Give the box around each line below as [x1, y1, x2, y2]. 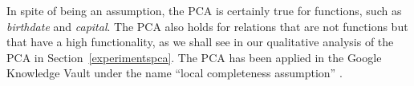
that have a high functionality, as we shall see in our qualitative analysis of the [6, 33, 394, 50]
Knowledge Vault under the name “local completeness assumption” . [6, 64, 343, 81]
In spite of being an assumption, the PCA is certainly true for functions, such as [6, 2, 402, 18]
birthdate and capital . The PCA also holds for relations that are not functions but [6, 18, 408, 34]
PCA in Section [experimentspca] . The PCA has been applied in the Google [6, 49, 382, 65]
